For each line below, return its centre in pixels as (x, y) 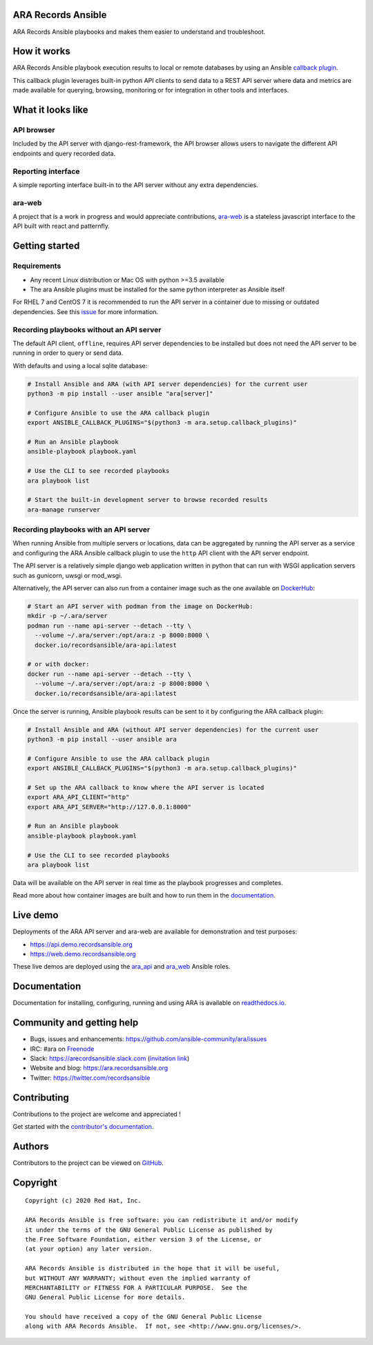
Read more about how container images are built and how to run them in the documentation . (144, 896)
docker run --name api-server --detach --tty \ (109, 674)
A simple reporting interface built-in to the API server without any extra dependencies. (135, 185)
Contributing (41, 1097)
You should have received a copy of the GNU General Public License (143, 1317)
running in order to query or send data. (68, 353)
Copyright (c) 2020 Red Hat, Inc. (83, 1201)
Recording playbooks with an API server (82, 530)
